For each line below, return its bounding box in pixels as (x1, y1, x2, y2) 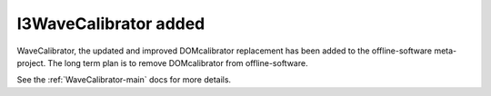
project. (16, 57, 46, 68)
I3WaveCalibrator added (16, 14, 205, 34)
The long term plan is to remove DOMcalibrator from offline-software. (47, 57, 308, 68)
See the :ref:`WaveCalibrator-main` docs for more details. (16, 74, 232, 85)
